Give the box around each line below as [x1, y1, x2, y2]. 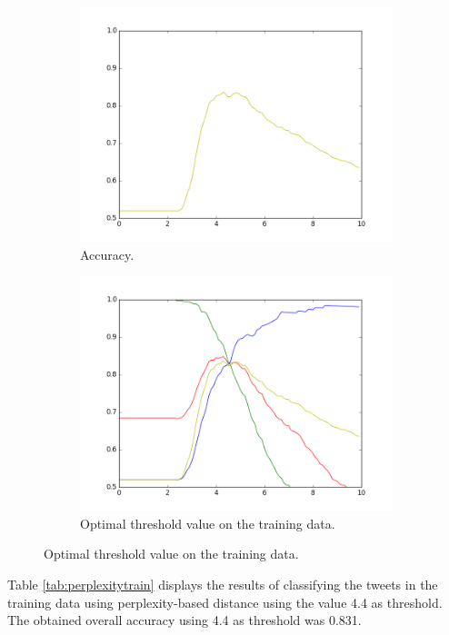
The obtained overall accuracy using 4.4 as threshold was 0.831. [7, 610, 362, 630]
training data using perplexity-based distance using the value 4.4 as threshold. [7, 592, 443, 611]
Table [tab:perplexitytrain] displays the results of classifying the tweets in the [7, 574, 438, 593]
